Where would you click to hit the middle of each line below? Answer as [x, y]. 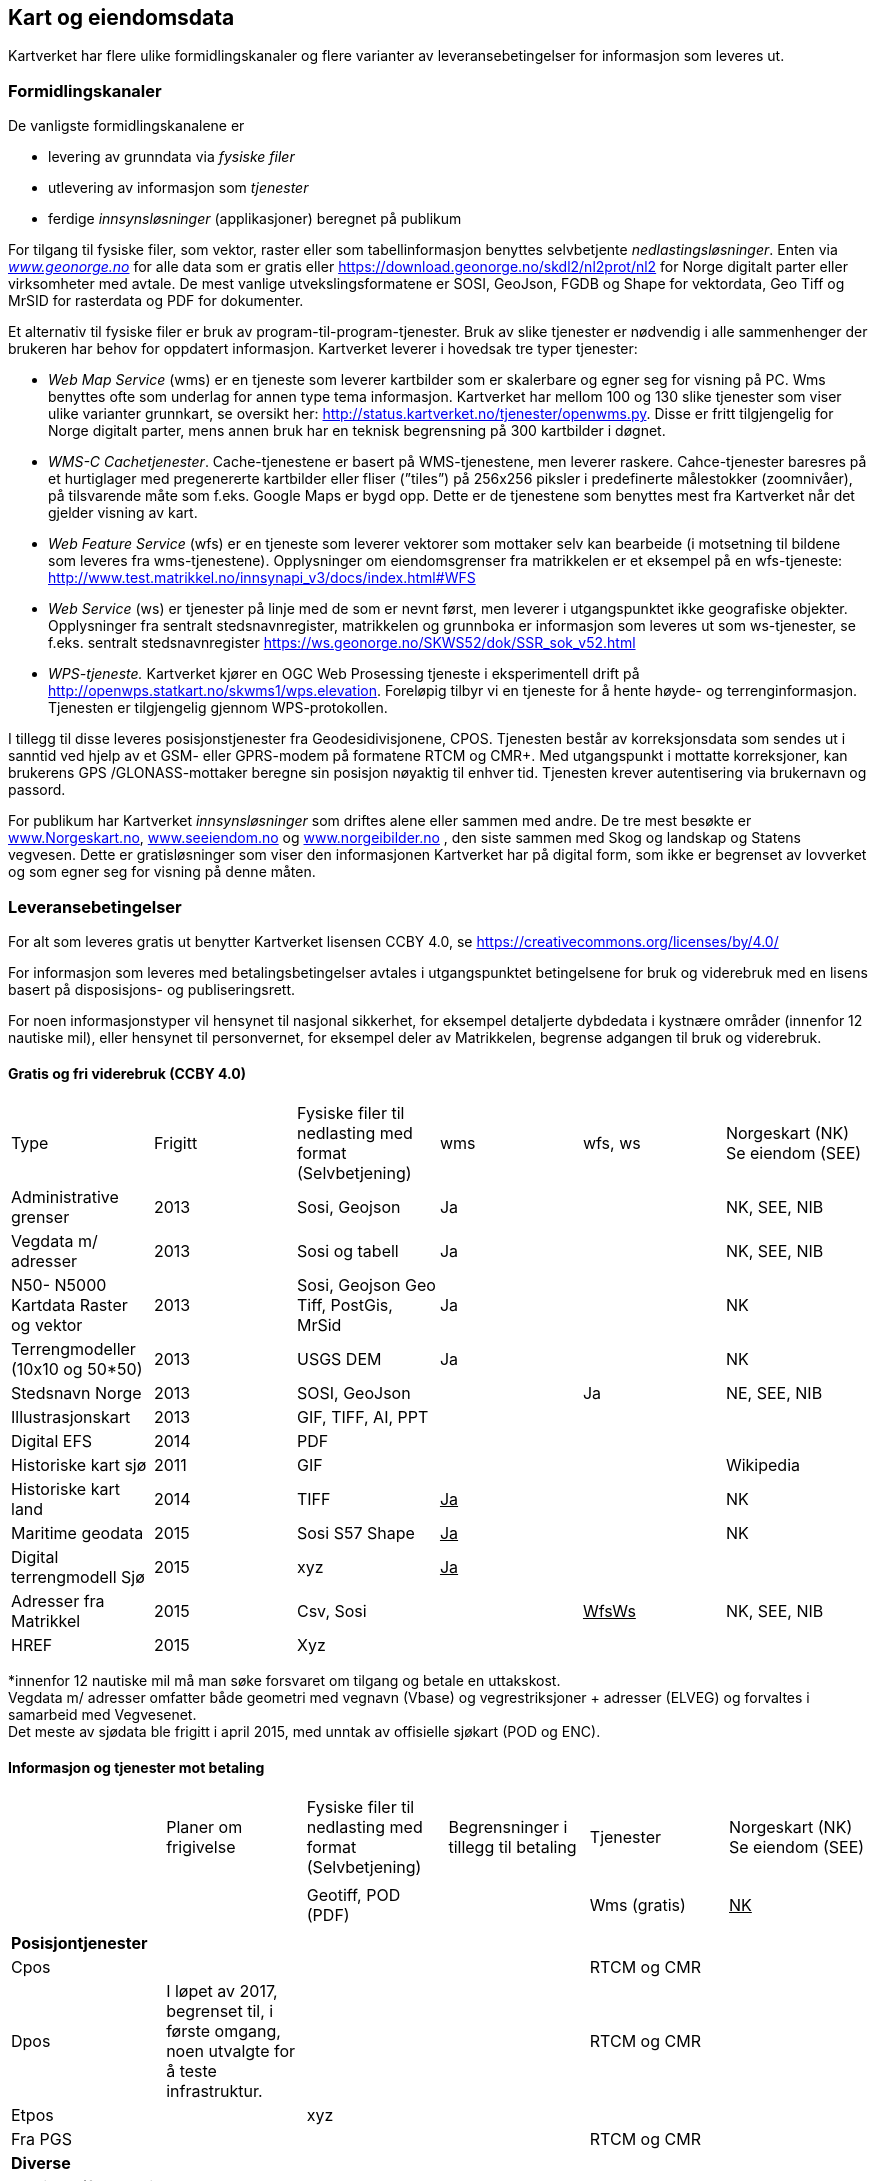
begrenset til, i [220, 2011]
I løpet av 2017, [222, 1991]
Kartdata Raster [69, 1305]
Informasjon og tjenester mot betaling [136, 1767]
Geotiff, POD [353, 1895]
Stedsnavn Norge [76, 1393]
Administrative [65, 1197]
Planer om [204, 1827]
